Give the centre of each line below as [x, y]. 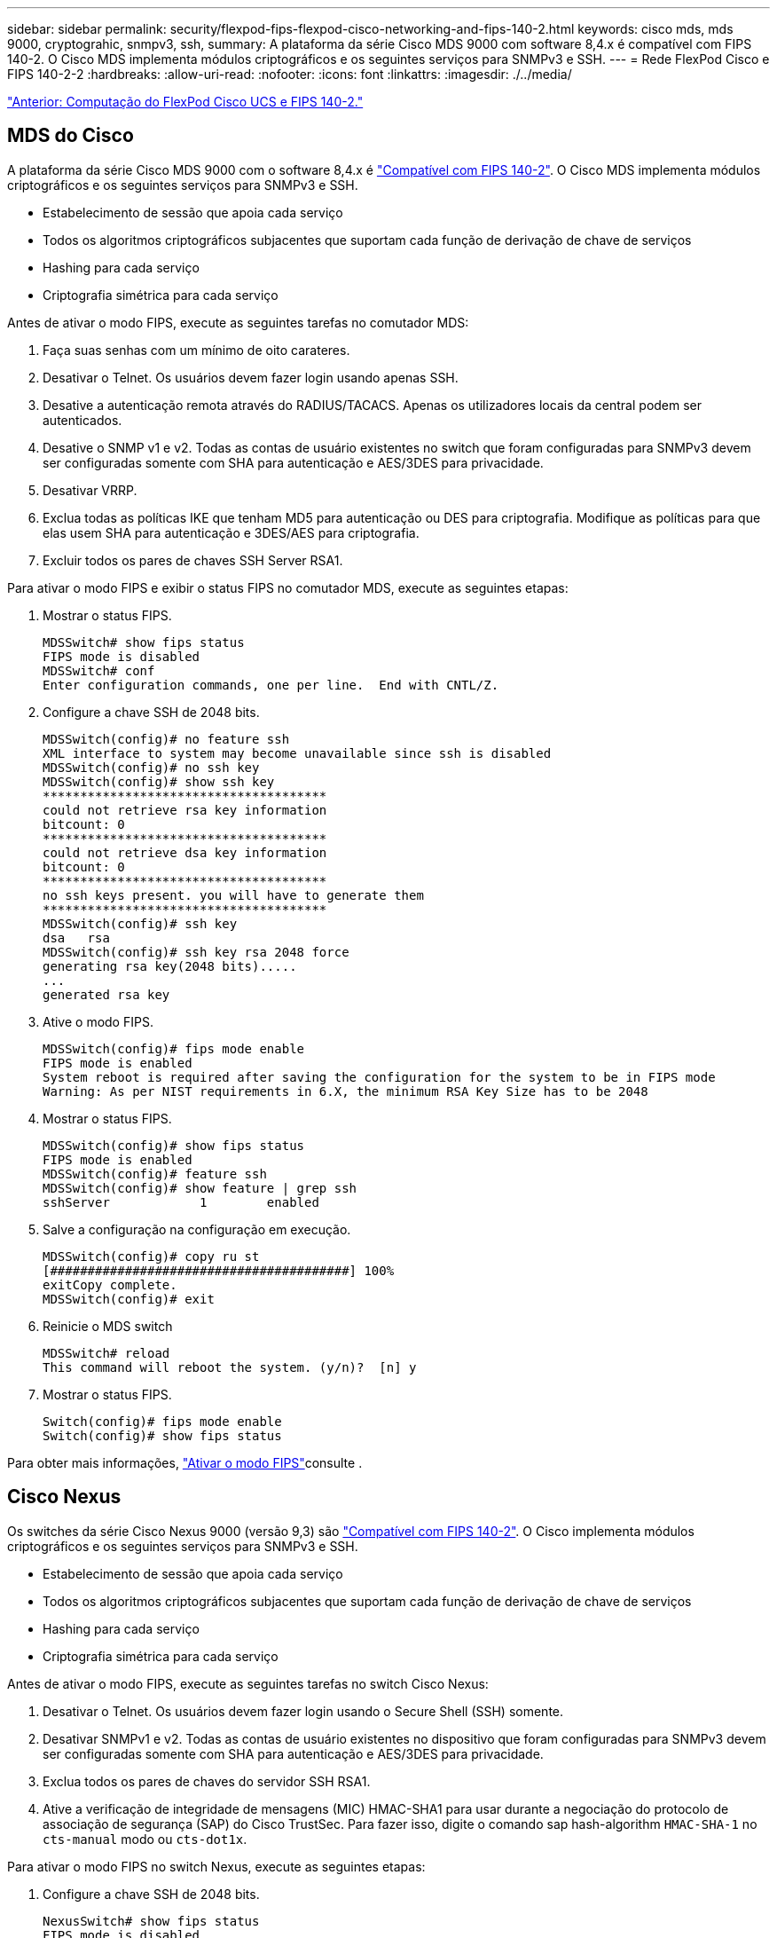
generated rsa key [106, 994]
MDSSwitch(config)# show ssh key [159, 781]
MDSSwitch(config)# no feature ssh [166, 739]
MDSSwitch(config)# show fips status [174, 1145]
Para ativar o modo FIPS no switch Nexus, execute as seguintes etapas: [216, 1866]
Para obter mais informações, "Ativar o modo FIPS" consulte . [185, 1462]
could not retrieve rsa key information [185, 810]
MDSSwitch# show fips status [144, 642]
